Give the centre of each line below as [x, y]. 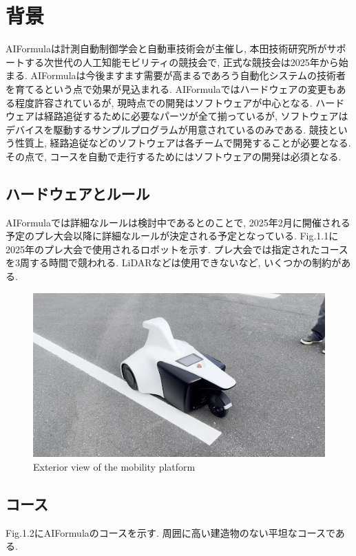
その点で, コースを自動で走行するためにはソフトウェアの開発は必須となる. [174, 156]
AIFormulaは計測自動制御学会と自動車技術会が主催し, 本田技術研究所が [166, 49]
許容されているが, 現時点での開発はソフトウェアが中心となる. [173, 102]
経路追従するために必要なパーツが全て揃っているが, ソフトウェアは [196, 116]
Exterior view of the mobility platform [114, 466]
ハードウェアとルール [78, 193]
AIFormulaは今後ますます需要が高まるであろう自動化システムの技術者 [188, 75]
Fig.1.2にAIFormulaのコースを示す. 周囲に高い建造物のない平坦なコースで [170, 532]
